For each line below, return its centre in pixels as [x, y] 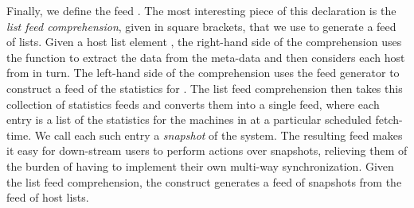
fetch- [389, 119]
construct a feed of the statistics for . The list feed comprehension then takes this [205, 88]
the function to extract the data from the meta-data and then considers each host [206, 57]
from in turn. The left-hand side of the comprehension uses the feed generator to [203, 73]
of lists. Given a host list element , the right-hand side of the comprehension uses [204, 42]
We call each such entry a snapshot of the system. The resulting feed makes [219, 135]
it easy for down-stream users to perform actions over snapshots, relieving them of [207, 150]
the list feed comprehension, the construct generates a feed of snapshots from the [204, 181]
